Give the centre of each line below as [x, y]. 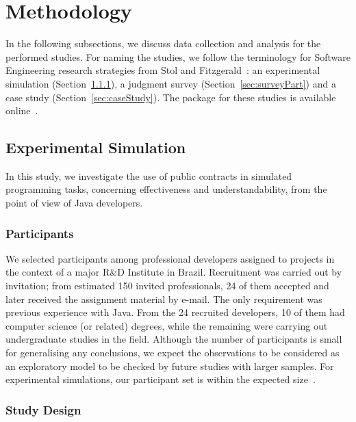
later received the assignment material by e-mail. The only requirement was [164, 299]
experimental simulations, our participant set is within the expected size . [161, 379]
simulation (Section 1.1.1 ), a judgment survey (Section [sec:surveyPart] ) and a [171, 83]
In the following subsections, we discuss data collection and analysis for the [163, 43]
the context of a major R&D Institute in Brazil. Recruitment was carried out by [174, 272]
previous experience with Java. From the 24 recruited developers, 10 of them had [175, 312]
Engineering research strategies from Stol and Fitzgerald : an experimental [163, 70]
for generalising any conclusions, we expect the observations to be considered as [173, 353]
